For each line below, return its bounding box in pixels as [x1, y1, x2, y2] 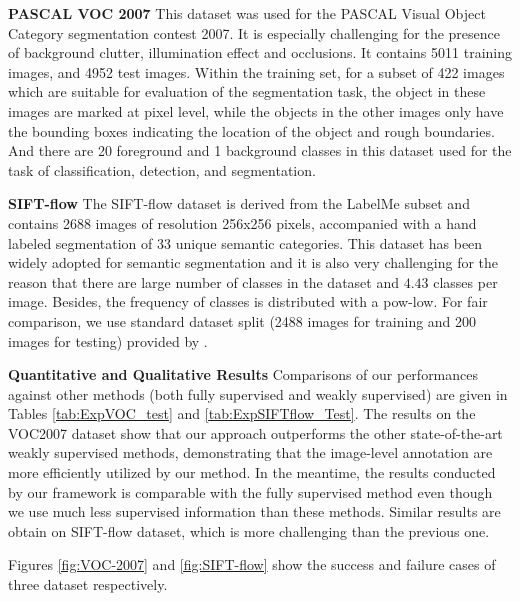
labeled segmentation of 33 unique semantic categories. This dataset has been [8, 232, 483, 253]
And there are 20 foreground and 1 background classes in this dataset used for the [8, 140, 512, 161]
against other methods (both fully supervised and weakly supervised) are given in [8, 383, 508, 404]
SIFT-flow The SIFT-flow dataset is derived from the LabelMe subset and [8, 193, 470, 214]
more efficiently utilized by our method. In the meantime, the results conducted [8, 462, 496, 483]
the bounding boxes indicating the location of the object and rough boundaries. [8, 120, 495, 141]
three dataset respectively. [8, 574, 168, 595]
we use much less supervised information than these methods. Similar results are [8, 501, 501, 522]
